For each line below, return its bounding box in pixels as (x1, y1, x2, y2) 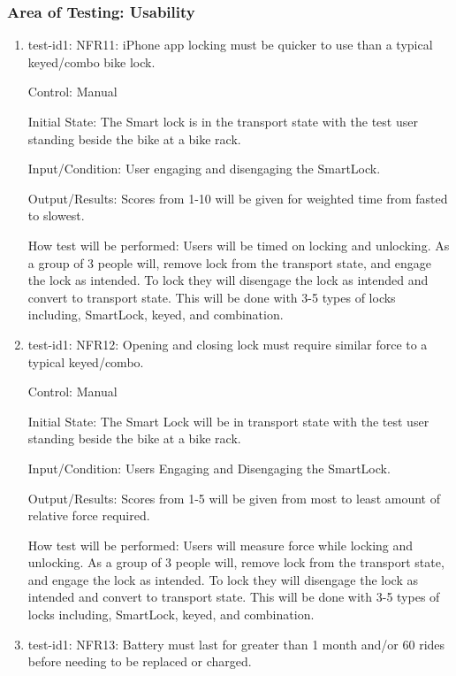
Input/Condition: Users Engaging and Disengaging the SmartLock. (27, 458, 391, 477)
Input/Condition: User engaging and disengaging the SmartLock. (27, 159, 381, 178)
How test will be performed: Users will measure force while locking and (27, 535, 414, 554)
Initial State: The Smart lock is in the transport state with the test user (27, 112, 418, 130)
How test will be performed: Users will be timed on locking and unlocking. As (27, 235, 450, 254)
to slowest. (27, 206, 85, 225)
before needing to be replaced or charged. (27, 652, 252, 671)
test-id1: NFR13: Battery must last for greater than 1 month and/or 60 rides (27, 634, 445, 653)
